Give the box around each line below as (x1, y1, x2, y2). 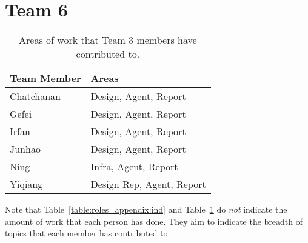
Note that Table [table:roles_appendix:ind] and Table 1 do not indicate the (5, 203, 287, 216)
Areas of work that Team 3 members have (19, 33, 197, 47)
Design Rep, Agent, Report (90, 177, 206, 191)
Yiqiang (10, 177, 43, 191)
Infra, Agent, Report (90, 159, 178, 174)
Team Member (10, 71, 81, 85)
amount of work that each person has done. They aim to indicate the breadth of (5, 215, 303, 227)
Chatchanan (10, 89, 61, 104)
